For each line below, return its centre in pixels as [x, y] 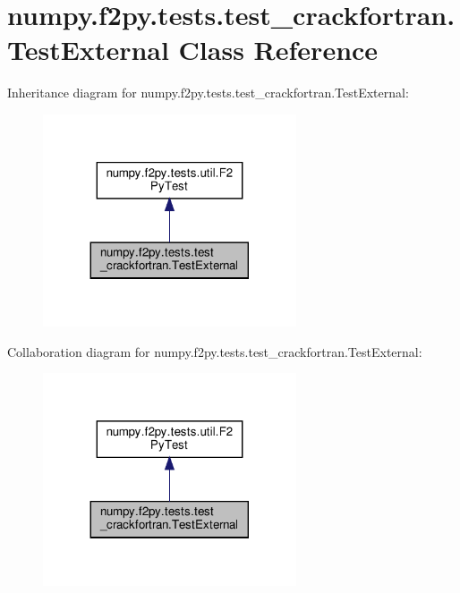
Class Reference [278, 50]
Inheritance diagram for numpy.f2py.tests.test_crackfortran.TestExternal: [208, 93]
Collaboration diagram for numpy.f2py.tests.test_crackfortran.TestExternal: [215, 351]
